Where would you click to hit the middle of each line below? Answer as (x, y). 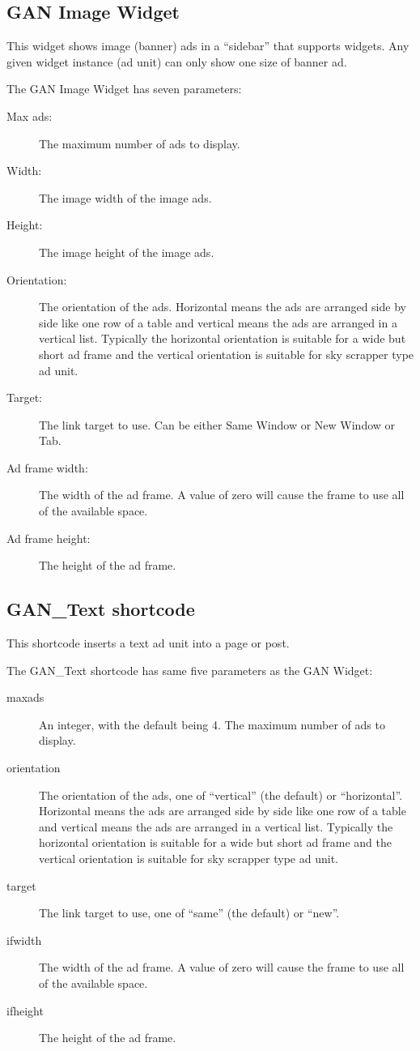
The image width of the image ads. (125, 197)
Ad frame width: (47, 467)
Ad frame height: (49, 538)
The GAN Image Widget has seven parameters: (124, 89)
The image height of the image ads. (127, 252)
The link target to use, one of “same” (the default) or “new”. (189, 913)
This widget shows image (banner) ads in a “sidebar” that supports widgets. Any (208, 46)
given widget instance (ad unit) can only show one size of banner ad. (177, 61)
